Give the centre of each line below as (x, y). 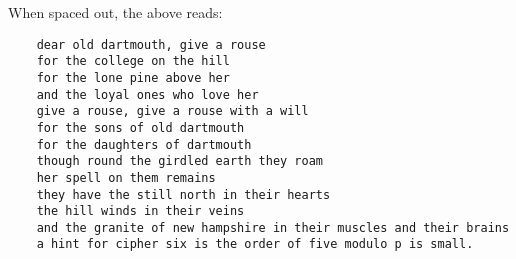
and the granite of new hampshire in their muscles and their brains (273, 227)
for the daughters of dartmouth (144, 144)
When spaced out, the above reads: (115, 12)
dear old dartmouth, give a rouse (151, 44)
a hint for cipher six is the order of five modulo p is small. (255, 244)
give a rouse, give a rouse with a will (172, 111)
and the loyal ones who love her (147, 94)
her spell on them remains (126, 177)
